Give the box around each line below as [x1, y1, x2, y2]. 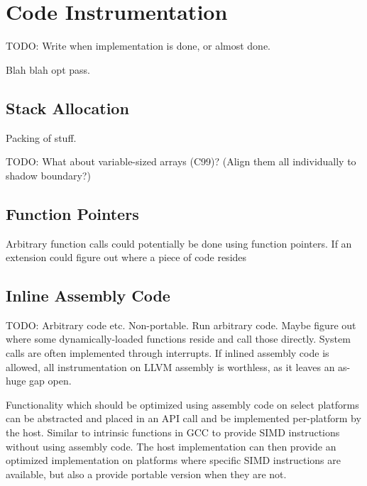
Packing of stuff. [6, 130, 77, 145]
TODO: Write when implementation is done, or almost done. [6, 38, 270, 53]
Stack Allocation [6, 96, 129, 118]
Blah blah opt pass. [6, 62, 90, 77]
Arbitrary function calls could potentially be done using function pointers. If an [6, 236, 352, 250]
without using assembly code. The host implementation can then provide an [6, 438, 336, 453]
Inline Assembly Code [6, 285, 170, 306]
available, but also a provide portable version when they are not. [6, 466, 287, 481]
